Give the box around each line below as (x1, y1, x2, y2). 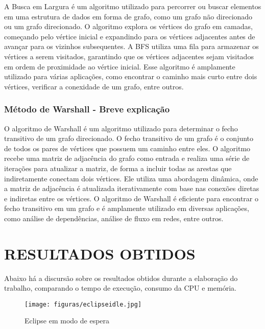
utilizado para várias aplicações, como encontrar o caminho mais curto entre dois (4, 71, 257, 82)
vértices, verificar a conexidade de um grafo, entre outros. (4, 81, 184, 91)
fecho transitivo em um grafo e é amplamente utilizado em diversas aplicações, (4, 203, 249, 214)
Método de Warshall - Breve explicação (4, 103, 170, 115)
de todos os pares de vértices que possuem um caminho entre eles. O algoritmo (4, 143, 251, 153)
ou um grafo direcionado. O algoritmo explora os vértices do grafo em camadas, (4, 21, 253, 32)
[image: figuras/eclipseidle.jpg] (25, 300, 142, 308)
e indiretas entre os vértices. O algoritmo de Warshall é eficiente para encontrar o (4, 193, 258, 203)
